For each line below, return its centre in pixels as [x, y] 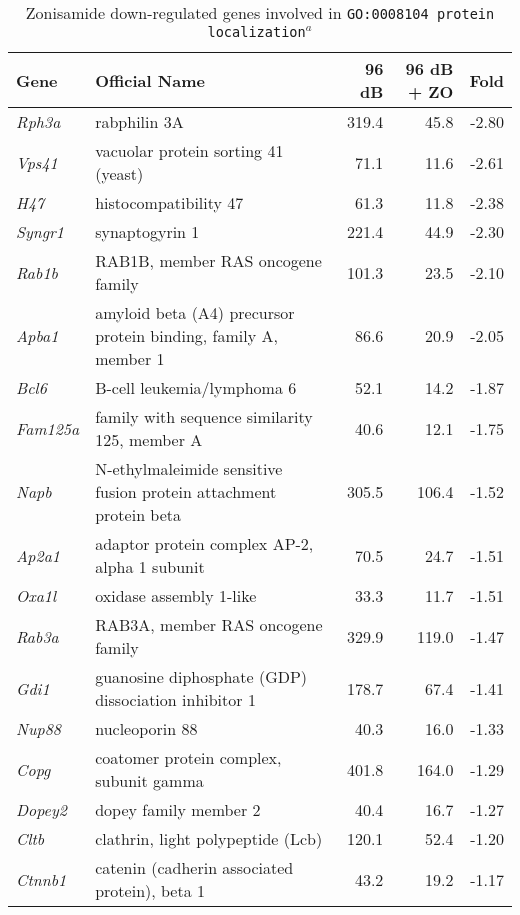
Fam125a [48, 428]
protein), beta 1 [150, 890]
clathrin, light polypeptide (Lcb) [209, 838]
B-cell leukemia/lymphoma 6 [196, 387]
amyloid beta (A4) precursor [195, 312]
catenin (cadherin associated [194, 867]
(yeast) [119, 173]
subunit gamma [149, 780]
